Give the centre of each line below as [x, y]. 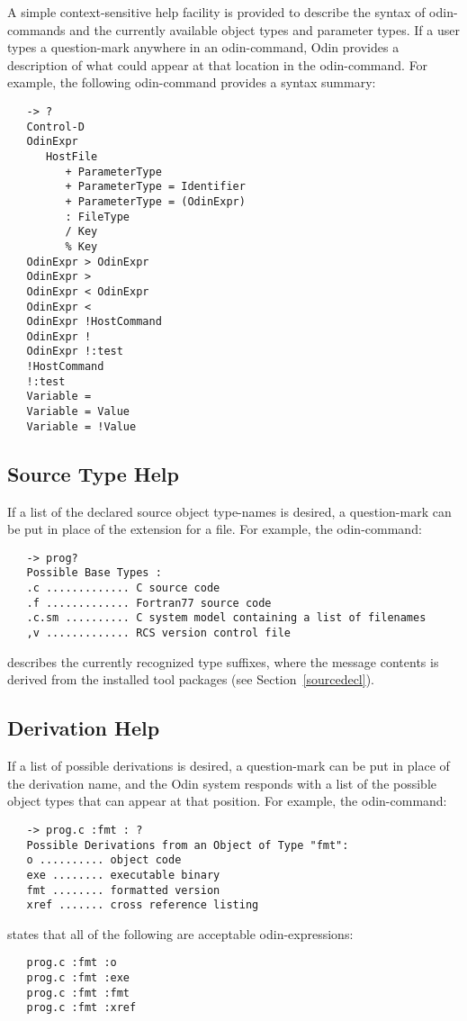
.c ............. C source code [123, 588]
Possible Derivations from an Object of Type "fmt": [188, 845]
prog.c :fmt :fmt [78, 993]
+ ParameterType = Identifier [155, 187]
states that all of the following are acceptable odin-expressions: [180, 933]
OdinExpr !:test [75, 352]
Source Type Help [93, 473]
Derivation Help [84, 728]
